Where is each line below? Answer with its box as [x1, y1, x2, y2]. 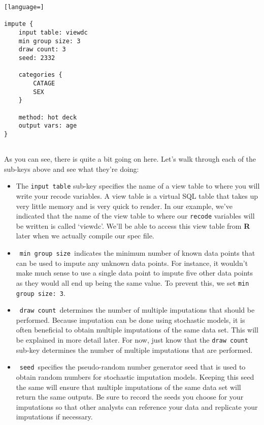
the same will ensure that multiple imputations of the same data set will [16, 381, 241, 392]
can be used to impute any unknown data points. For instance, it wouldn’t [16, 257, 248, 268]
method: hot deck [18, 113, 77, 121]
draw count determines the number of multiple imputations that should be [19, 305, 255, 315]
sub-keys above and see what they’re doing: [4, 163, 139, 174]
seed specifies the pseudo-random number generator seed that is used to [19, 361, 246, 372]
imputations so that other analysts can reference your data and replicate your [16, 401, 258, 412]
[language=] [4, 4, 44, 11]
